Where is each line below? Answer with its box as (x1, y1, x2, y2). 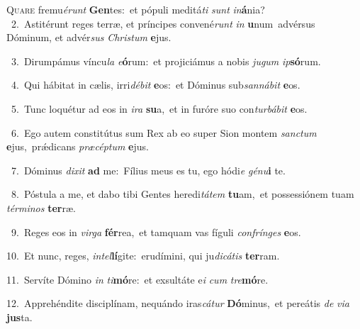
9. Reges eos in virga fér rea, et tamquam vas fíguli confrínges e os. (11, 224, 301, 239)
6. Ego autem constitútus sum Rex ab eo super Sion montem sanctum (11, 125, 317, 140)
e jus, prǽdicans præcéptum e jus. (6, 139, 149, 154)
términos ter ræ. (6, 200, 76, 215)
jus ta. (6, 309, 33, 324)
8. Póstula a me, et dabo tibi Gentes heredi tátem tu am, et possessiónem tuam (11, 186, 354, 201)
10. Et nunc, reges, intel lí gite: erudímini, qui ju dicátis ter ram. (6, 248, 280, 263)
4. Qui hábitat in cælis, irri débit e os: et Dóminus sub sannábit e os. (11, 77, 300, 92)
